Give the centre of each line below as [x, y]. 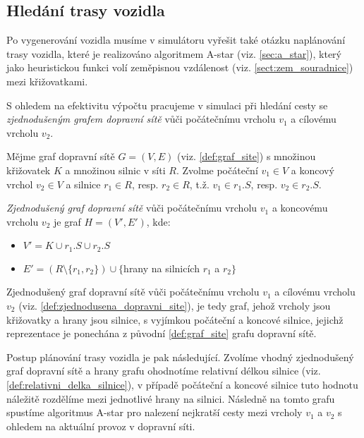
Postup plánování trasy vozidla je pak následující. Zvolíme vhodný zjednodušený [180, 357]
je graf [67, 221]
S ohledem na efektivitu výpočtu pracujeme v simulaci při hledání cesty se [167, 105]
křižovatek [29, 170]
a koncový [313, 170]
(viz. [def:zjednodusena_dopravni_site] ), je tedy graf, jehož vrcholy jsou [175, 305]
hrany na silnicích [162, 268]
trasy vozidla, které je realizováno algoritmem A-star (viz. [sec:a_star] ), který [174, 53]
